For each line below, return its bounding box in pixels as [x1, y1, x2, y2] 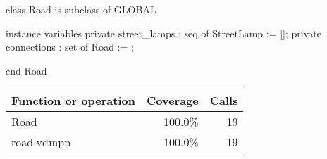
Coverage [146, 92, 199, 109]
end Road [6, 63, 47, 77]
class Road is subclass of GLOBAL [6, 2, 156, 16]
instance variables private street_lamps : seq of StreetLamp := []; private [6, 25, 321, 40]
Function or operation [11, 92, 135, 109]
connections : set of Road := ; [6, 39, 134, 54]
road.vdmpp [11, 134, 71, 151]
